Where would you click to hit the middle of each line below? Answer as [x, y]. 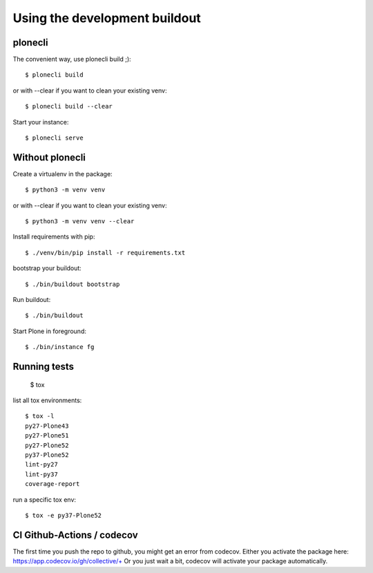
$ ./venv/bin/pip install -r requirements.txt [105, 253]
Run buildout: [32, 300]
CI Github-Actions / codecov [75, 535]
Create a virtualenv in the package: [63, 173]
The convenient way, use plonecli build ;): [72, 59]
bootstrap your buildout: [47, 268]
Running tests [44, 367]
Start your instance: [41, 122]
